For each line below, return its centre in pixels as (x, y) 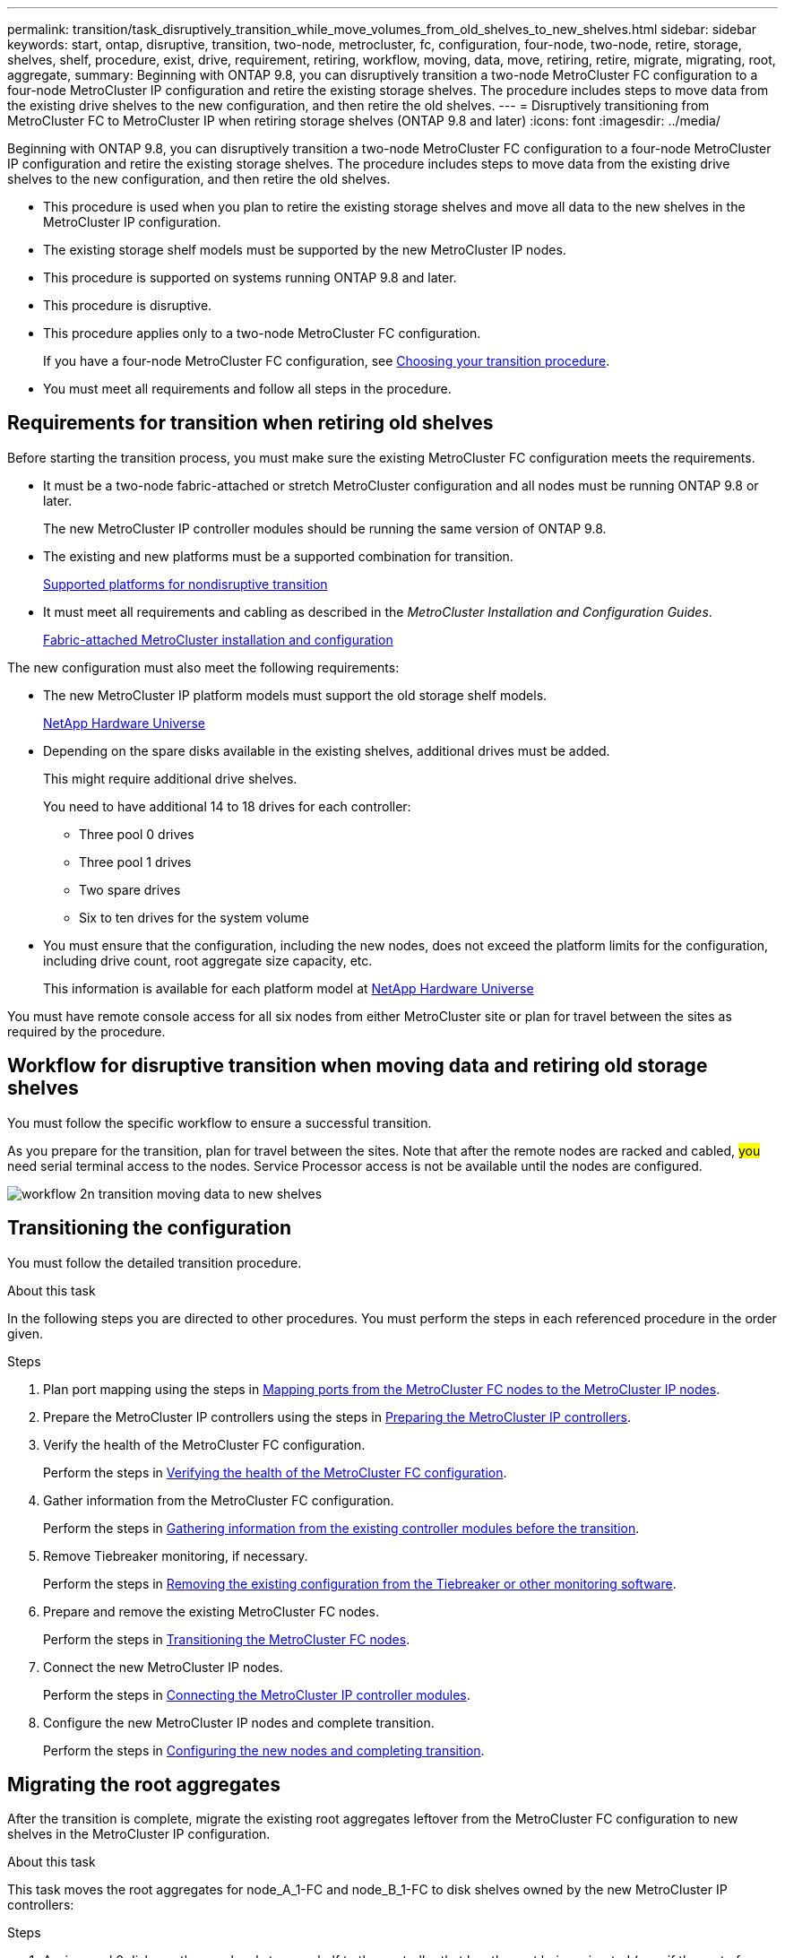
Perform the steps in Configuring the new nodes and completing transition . (264, 1750)
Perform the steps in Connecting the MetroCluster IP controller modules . (257, 1694)
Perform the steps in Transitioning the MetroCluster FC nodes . (227, 1639)
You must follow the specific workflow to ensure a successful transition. (220, 1122)
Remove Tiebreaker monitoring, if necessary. (176, 1555)
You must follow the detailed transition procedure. (155, 1262)
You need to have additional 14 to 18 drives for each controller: (227, 806)
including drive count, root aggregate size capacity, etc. (208, 960)
